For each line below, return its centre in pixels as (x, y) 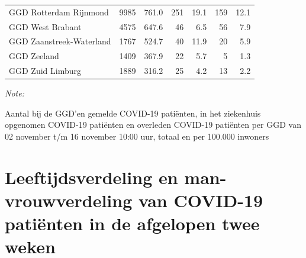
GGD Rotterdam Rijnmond (59, 12)
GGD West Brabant (45, 26)
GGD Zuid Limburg (45, 71)
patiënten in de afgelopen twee (132, 223)
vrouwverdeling (69, 200)
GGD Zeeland (34, 56)
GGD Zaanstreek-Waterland (60, 41)
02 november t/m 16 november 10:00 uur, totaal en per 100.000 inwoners (137, 136)
